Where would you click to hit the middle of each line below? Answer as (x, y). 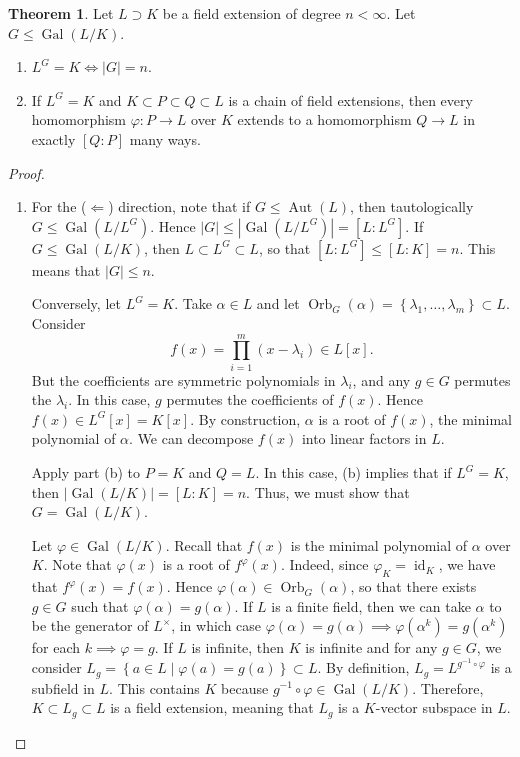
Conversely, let (76, 303)
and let (278, 303)
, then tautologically (412, 206)
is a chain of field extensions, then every (350, 99)
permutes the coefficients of (250, 399)
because (245, 687)
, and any (381, 379)
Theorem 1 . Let (61, 13)
